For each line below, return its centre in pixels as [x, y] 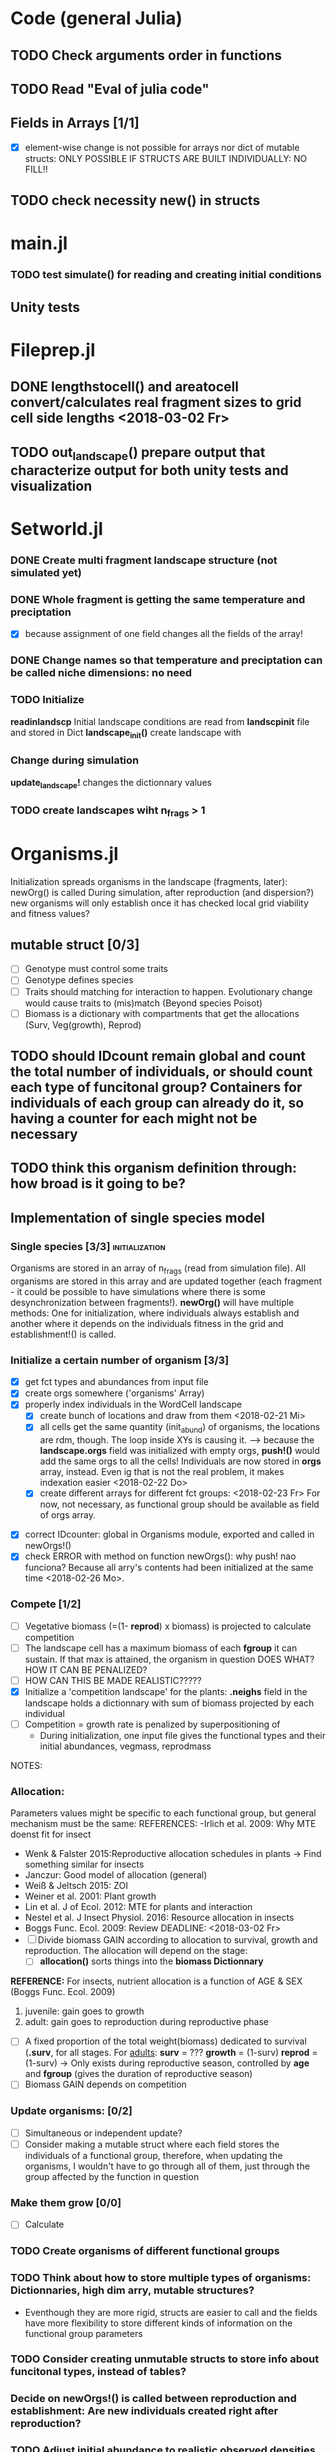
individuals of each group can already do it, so [157, 1103]
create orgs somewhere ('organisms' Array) [114, 1393]
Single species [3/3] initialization [88, 1246]
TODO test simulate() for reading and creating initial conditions [166, 275]
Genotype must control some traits [96, 969]
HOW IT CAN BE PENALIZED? [86, 1669]
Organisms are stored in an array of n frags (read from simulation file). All [158, 1269]
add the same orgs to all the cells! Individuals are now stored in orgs [180, 1461]
